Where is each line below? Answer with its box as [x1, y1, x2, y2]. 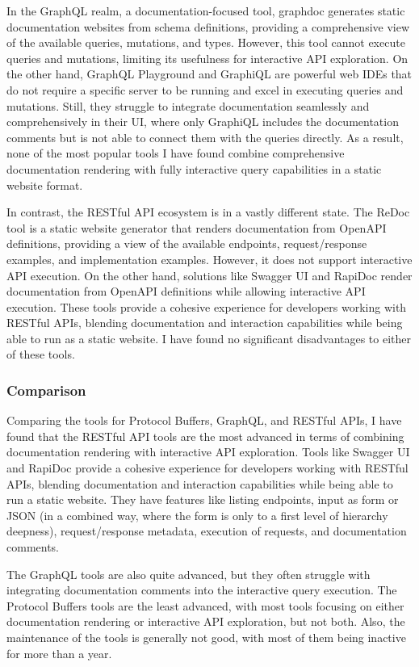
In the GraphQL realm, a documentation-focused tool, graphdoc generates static [6, 2, 405, 19]
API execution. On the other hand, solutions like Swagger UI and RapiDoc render [6, 266, 413, 283]
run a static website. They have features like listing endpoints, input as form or [6, 491, 399, 508]
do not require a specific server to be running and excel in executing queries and [6, 81, 404, 98]
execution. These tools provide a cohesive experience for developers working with [6, 298, 407, 315]
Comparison [6, 380, 86, 400]
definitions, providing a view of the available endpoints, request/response [6, 235, 367, 252]
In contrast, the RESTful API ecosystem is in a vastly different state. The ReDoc [6, 203, 410, 220]
